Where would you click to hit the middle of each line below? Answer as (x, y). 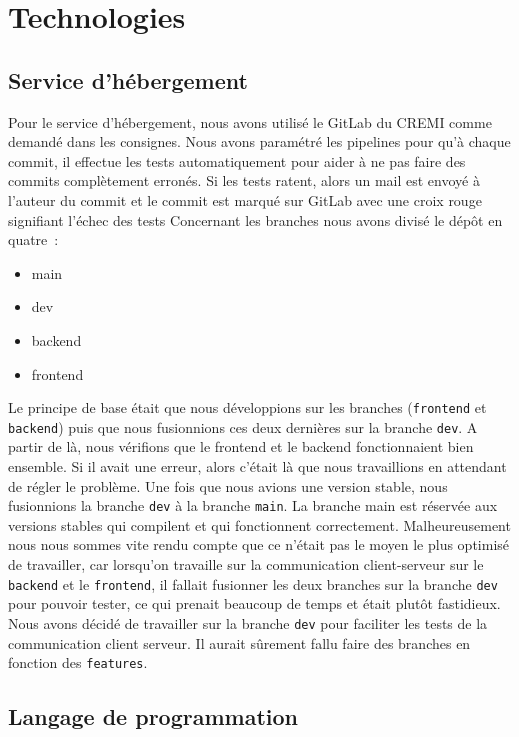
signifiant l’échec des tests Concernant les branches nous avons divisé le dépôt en (255, 219)
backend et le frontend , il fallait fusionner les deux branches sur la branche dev (253, 583)
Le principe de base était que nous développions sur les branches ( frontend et (247, 407)
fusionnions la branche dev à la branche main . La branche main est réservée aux (253, 505)
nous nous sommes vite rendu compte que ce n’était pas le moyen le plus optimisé (259, 544)
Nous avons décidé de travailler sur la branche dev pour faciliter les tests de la (248, 622)
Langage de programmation (153, 716)
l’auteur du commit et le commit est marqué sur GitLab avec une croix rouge (245, 199)
